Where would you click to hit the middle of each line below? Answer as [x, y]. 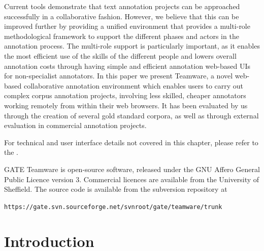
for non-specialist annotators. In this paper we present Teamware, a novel [119, 76]
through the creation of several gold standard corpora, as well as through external [131, 115]
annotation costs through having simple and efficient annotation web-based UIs [127, 66]
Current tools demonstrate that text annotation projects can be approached [122, 6]
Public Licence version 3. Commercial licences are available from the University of [132, 179]
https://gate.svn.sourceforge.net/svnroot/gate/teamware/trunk [113, 207]
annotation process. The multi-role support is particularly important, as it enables [132, 46]
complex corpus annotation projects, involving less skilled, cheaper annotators [125, 95]
